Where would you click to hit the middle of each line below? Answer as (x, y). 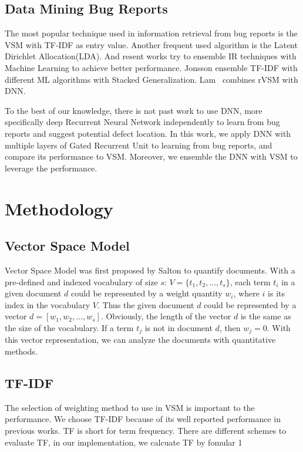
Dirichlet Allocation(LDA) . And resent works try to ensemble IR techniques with (151, 56)
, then (230, 327)
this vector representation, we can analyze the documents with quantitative (140, 340)
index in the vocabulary (48, 304)
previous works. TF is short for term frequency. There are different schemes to (146, 430)
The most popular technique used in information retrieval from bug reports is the (151, 33)
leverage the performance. (51, 168)
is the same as (266, 316)
